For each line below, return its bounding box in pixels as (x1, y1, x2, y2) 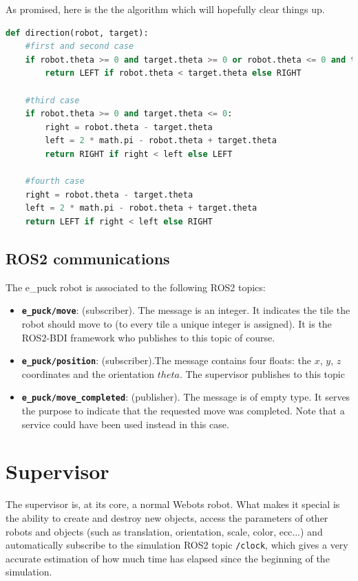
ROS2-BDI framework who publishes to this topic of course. (21, 330, 275, 344)
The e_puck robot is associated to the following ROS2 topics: (6, 279, 266, 294)
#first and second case (25, 41, 134, 52)
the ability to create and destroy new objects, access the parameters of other (6, 510, 328, 525)
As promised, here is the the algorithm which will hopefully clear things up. (6, 2, 325, 16)
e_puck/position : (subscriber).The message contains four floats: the (21, 353, 312, 368)
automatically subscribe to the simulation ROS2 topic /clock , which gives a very (6, 538, 348, 552)
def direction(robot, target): (6, 28, 149, 38)
